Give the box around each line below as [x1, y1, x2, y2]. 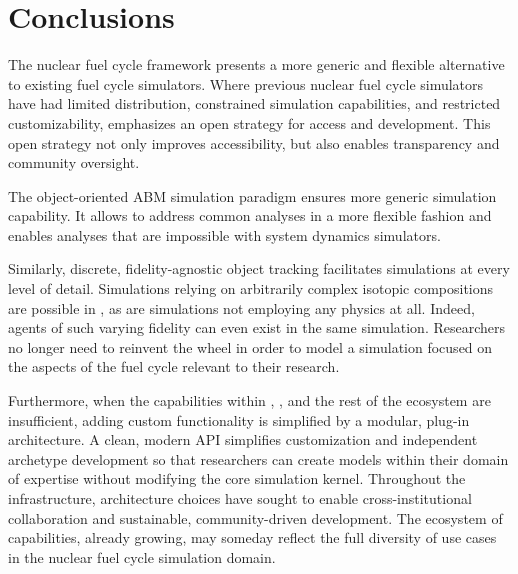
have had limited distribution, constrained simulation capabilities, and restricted [8, 93, 501, 114]
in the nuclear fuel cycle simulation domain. [8, 546, 276, 567]
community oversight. [8, 152, 140, 173]
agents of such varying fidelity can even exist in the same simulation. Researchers [8, 317, 506, 338]
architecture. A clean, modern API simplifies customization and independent [8, 429, 478, 450]
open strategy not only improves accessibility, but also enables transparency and [8, 132, 500, 153]
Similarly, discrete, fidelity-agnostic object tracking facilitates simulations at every [8, 258, 510, 279]
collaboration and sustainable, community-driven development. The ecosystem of [8, 507, 503, 528]
